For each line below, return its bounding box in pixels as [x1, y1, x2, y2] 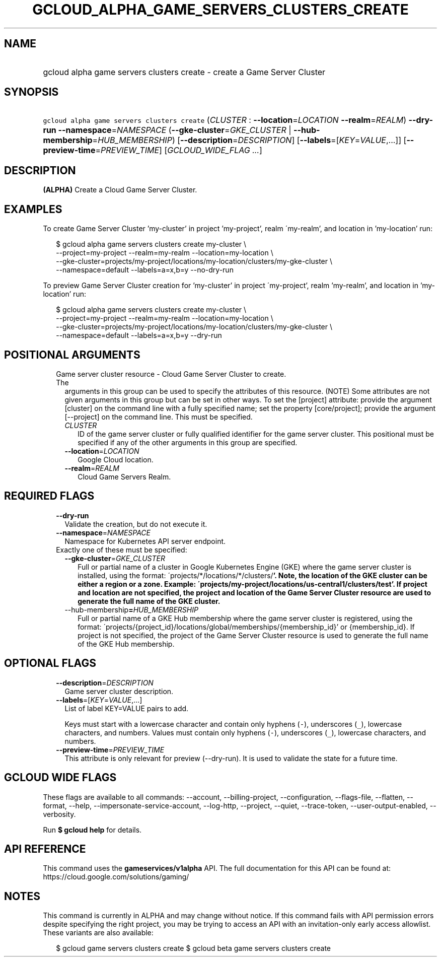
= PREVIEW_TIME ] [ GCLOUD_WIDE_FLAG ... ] [95, 145, 262, 156]
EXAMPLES [4, 202, 62, 216]
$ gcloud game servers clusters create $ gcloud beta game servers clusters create [56, 944, 331, 953]
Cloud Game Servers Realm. [78, 472, 171, 481]
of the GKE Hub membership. [78, 639, 175, 648]
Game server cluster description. [64, 687, 174, 696]
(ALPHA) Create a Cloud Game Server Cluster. [43, 185, 197, 194]
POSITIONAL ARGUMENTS [4, 348, 140, 361]
